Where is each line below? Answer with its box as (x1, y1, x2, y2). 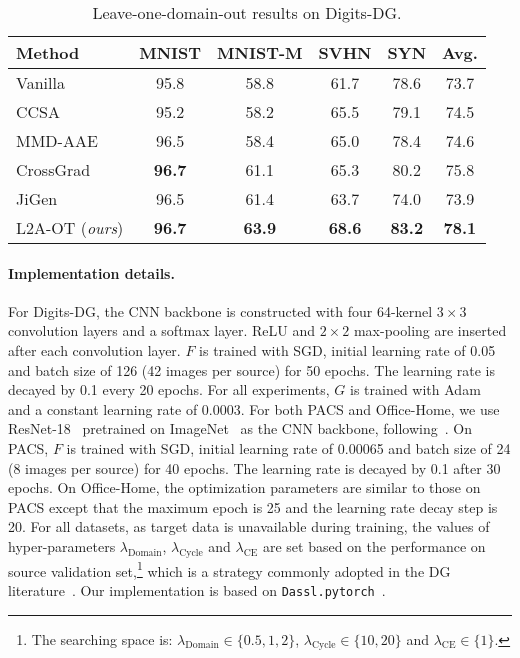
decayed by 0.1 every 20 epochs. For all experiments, (8, 379, 330, 400)
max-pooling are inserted (353, 320, 507, 341)
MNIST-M (217, 41, 303, 64)
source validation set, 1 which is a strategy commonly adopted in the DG (8, 557, 451, 581)
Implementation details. (8, 262, 175, 283)
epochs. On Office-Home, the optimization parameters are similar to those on (8, 477, 481, 498)
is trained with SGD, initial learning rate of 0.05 (199, 339, 496, 360)
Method (16, 41, 80, 64)
